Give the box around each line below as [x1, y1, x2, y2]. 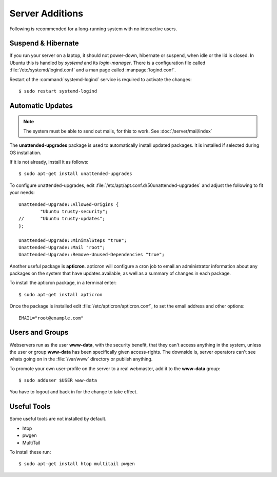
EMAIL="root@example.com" [18, 315, 84, 321]
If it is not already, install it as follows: [9, 159, 89, 165]
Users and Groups [9, 328, 69, 337]
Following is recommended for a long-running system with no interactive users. [9, 26, 177, 32]
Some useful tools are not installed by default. [9, 416, 107, 422]
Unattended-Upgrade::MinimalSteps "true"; [18, 237, 127, 243]
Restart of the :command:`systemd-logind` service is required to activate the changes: [9, 76, 192, 82]
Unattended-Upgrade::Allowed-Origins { [18, 201, 119, 207]
